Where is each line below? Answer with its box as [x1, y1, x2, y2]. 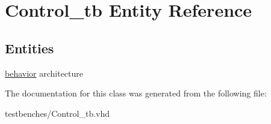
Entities [5, 38, 54, 57]
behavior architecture [5, 66, 84, 79]
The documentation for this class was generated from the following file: [5, 87, 267, 99]
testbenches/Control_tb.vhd [5, 107, 110, 119]
